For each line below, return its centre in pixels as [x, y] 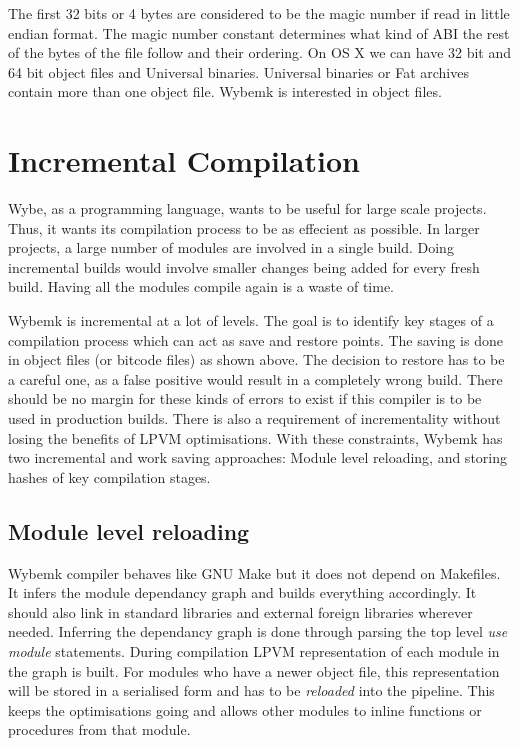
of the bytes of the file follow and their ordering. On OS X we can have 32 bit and [260, 52]
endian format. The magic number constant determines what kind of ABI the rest [259, 32]
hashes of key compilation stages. [109, 476]
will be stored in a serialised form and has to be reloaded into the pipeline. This [251, 690]
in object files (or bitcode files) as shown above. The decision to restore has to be [256, 359]
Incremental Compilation [184, 160]
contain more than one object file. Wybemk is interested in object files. [225, 91]
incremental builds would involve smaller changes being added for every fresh [244, 266]
